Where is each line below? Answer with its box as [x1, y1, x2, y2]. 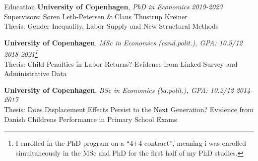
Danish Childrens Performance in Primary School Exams [4, 114, 177, 124]
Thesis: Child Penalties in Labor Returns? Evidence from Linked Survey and [4, 58, 238, 69]
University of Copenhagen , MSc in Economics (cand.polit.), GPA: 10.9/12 [4, 37, 243, 47]
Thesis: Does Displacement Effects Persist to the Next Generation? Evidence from [4, 104, 254, 114]
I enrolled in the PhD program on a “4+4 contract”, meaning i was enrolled [15, 138, 247, 148]
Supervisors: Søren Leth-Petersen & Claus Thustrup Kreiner [4, 11, 188, 21]
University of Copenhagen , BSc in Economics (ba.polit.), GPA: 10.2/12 [4, 84, 234, 95]
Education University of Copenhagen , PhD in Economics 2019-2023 [4, 1, 223, 11]
